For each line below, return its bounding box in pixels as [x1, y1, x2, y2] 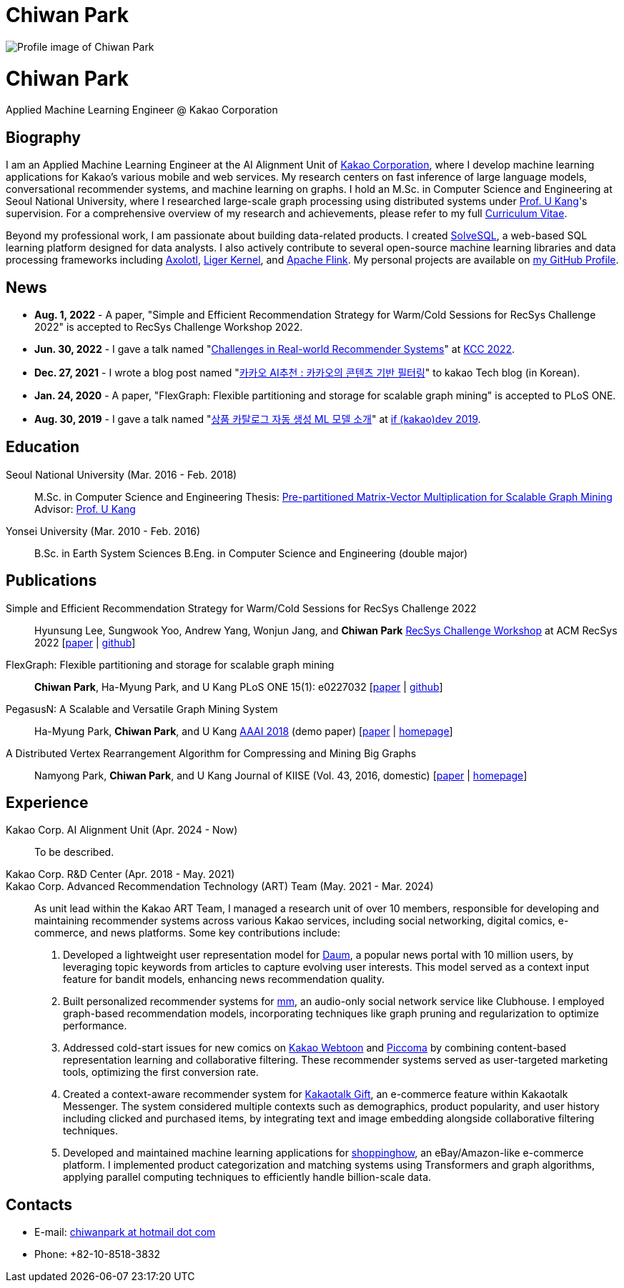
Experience [6, 794, 89, 812]
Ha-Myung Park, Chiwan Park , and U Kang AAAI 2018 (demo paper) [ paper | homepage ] [34, 724, 453, 737]
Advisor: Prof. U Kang [34, 502, 136, 515]
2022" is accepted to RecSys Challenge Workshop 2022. [34, 320, 303, 333]
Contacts [6, 1195, 73, 1214]
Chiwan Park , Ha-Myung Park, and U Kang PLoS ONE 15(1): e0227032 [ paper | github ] [34, 680, 443, 693]
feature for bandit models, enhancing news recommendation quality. [63, 973, 385, 986]
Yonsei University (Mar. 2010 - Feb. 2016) [6, 524, 200, 537]
